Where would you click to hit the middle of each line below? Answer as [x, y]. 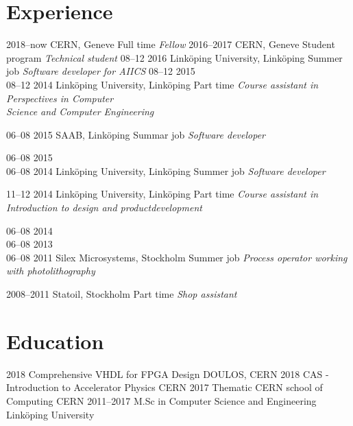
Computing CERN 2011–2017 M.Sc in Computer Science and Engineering [161, 400]
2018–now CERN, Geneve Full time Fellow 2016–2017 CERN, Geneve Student [171, 44]
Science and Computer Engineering [80, 111]
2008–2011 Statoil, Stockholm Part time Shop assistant [122, 294]
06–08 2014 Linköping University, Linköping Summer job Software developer [166, 170]
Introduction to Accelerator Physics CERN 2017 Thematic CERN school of [165, 387]
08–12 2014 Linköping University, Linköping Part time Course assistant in [162, 84]
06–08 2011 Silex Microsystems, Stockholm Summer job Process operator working [177, 257]
